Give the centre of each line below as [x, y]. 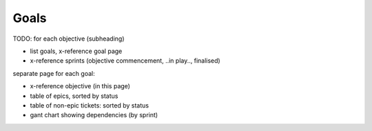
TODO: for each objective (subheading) [69, 39]
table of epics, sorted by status [74, 96]
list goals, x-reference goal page [76, 51]
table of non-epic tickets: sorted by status [90, 105]
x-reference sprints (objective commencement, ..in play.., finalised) [125, 61]
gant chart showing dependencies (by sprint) [94, 115]
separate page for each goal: [54, 73]
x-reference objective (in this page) [80, 86]
